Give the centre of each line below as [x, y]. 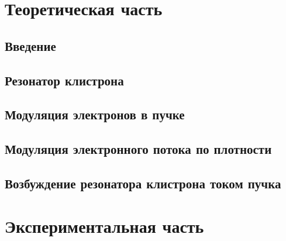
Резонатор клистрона [64, 80]
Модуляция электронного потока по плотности [138, 149]
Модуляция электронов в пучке [95, 114]
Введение [30, 45]
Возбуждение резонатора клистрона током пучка [143, 183]
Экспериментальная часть [104, 226]
